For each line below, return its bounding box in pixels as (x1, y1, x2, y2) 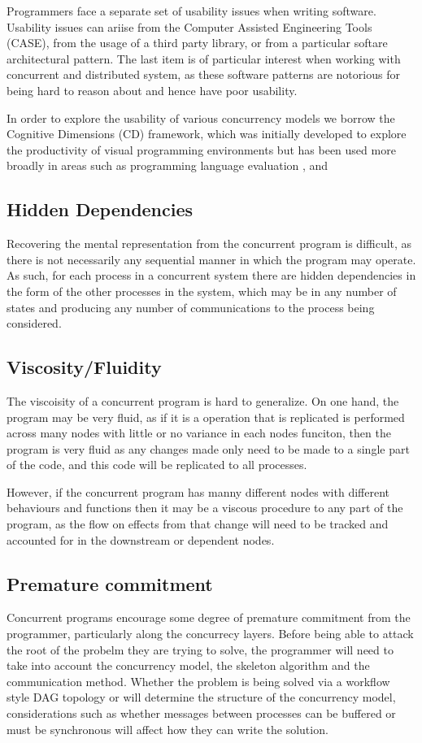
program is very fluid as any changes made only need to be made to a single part (7, 440, 410, 457)
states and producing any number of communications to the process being (7, 298, 375, 315)
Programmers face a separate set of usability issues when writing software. (7, 2, 376, 19)
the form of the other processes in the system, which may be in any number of (7, 282, 397, 299)
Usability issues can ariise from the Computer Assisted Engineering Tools (7, 18, 372, 35)
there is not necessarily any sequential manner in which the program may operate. (7, 250, 416, 267)
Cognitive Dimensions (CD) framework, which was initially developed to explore (7, 125, 407, 142)
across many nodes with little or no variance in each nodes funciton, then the (7, 424, 391, 441)
